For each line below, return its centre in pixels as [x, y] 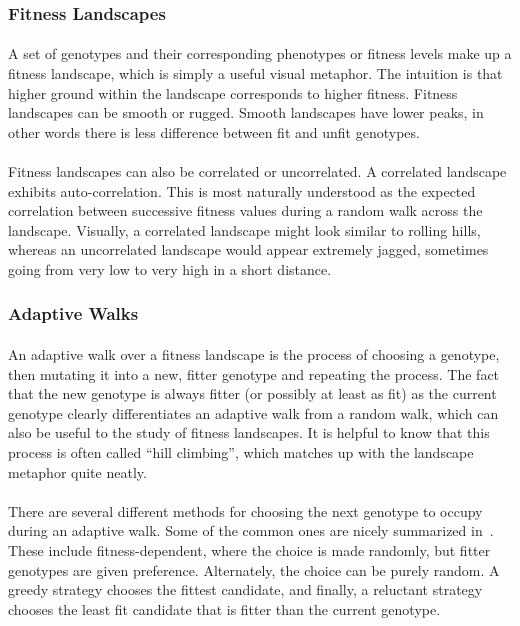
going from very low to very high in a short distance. [170, 268]
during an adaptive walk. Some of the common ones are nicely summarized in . [251, 530]
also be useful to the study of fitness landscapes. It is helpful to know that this [249, 432]
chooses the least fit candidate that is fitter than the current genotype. [224, 608]
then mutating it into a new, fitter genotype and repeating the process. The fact [254, 373]
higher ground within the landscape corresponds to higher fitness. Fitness [233, 92]
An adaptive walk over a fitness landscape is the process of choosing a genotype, [254, 354]
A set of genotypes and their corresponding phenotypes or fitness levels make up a [260, 53]
